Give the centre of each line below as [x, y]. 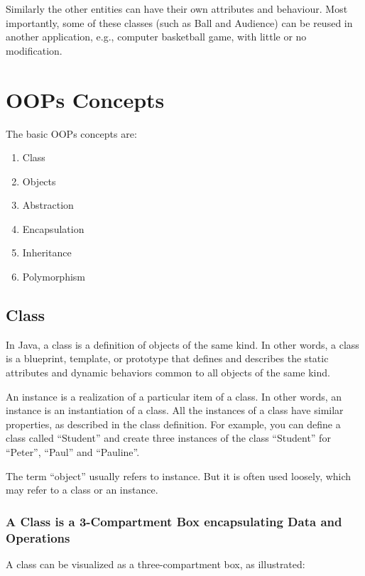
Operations [38, 537]
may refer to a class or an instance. [82, 490]
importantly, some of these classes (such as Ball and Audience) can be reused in [179, 22]
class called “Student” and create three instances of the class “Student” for [168, 438]
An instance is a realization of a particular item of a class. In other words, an [174, 396]
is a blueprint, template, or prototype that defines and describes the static [167, 358]
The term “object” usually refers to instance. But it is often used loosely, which [179, 476]
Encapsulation [53, 228]
